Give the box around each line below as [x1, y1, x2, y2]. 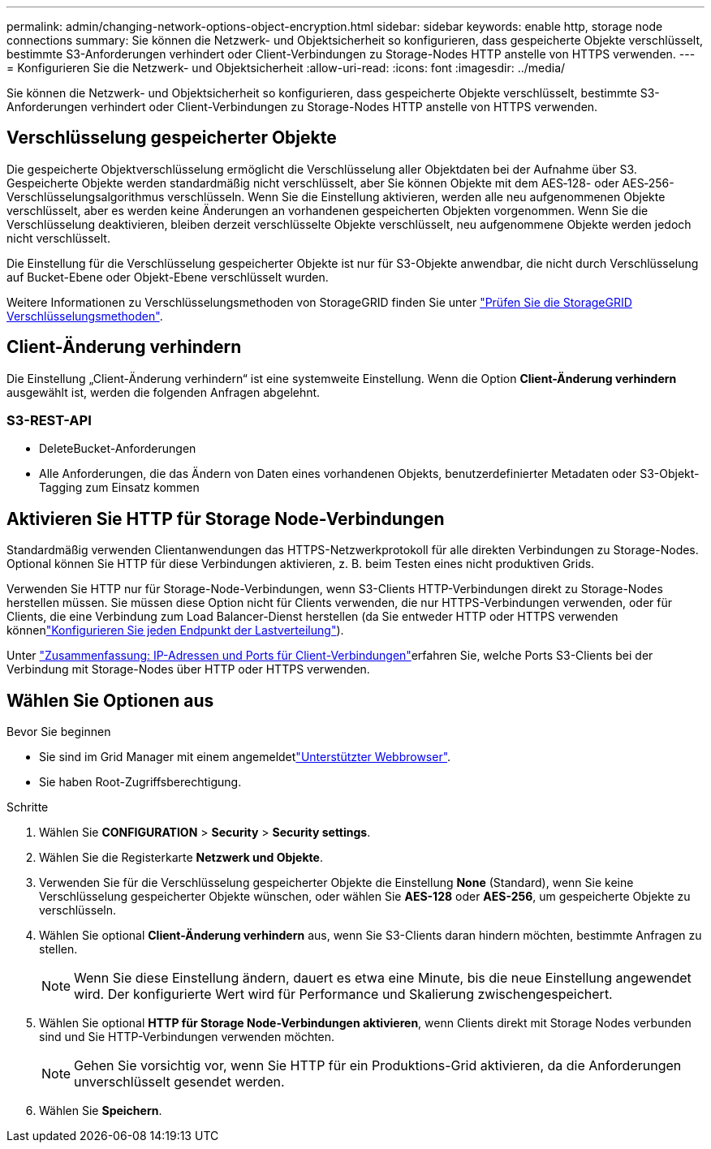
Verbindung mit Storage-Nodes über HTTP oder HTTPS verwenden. [6, 662, 370, 677]
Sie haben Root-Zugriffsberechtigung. [39, 775, 242, 790]
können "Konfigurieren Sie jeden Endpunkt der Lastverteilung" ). [6, 623, 344, 638]
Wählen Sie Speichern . [39, 1104, 162, 1118]
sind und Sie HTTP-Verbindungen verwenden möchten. [39, 1030, 335, 1044]
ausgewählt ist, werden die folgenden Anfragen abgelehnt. [6, 385, 321, 399]
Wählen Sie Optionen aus [6, 690, 214, 711]
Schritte [6, 800, 49, 815]
